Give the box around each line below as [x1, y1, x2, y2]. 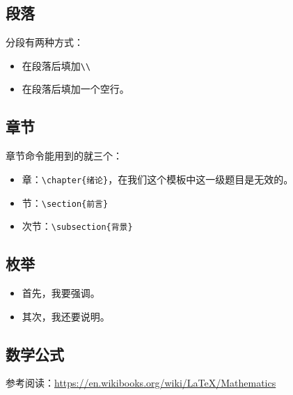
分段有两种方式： [6, 35, 84, 49]
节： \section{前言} [22, 195, 109, 210]
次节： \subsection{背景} [22, 219, 133, 233]
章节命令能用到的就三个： [6, 148, 122, 163]
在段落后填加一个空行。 [22, 82, 129, 96]
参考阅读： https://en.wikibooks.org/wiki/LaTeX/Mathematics [6, 375, 276, 390]
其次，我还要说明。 [22, 309, 110, 323]
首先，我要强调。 [22, 286, 100, 300]
